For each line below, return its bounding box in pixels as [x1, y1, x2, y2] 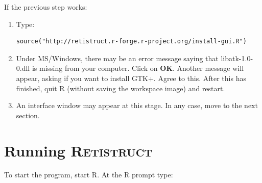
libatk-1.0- [221, 53, 253, 63]
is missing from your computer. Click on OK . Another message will [32, 63, 244, 73]
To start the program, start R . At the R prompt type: [4, 169, 173, 180]
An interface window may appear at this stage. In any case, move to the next [16, 100, 258, 111]
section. [16, 110, 40, 120]
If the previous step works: [4, 2, 87, 12]
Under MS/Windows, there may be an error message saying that [16, 53, 219, 63]
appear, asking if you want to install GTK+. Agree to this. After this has [16, 72, 246, 83]
